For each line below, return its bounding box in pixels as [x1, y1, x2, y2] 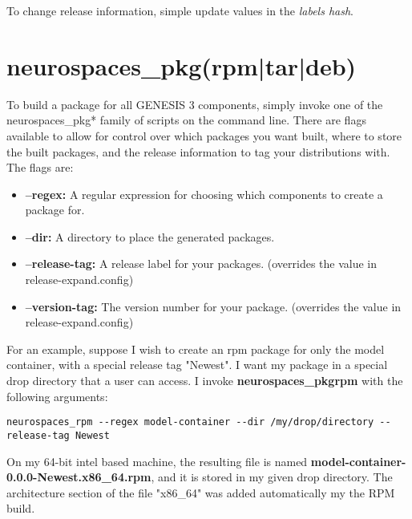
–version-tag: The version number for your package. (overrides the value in [25, 298, 402, 314]
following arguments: [6, 387, 108, 404]
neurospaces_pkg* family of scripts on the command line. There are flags [6, 112, 366, 128]
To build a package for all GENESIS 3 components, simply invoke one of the [6, 95, 383, 112]
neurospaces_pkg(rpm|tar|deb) [6, 49, 357, 82]
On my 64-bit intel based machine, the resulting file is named [6, 452, 308, 469]
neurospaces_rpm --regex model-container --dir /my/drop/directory [6, 416, 374, 428]
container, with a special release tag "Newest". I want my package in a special [6, 356, 388, 373]
